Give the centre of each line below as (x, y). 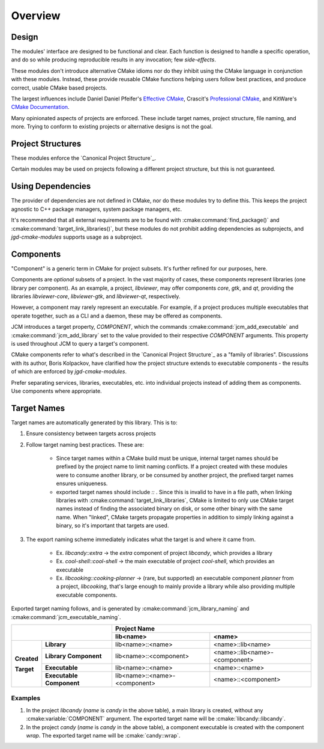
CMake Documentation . (40, 107)
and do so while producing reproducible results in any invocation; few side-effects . (113, 60)
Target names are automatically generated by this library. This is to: (94, 422)
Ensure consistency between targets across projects (91, 433)
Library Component (73, 656)
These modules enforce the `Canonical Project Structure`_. (83, 158)
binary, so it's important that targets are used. (112, 525)
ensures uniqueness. (82, 483)
